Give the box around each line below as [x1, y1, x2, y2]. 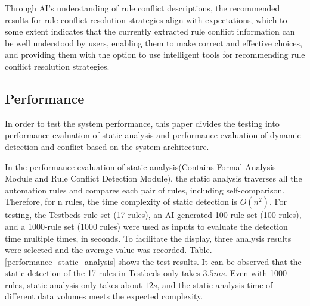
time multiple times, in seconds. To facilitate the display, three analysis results [5, 232, 292, 244]
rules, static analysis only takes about [5, 278, 142, 291]
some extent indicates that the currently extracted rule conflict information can [5, 25, 295, 38]
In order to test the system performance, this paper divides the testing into [5, 117, 280, 129]
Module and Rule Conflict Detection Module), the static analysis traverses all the [5, 172, 302, 185]
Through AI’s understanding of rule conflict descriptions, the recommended [5, 2, 280, 14]
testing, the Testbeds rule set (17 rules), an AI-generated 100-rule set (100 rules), [5, 208, 302, 221]
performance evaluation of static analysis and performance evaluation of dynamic [5, 129, 301, 141]
